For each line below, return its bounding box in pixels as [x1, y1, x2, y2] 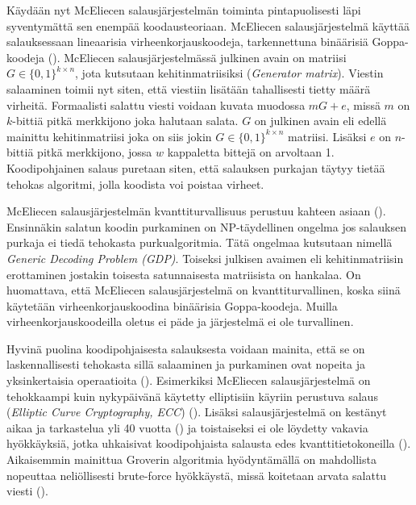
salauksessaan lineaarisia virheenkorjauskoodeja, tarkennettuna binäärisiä [6, 33, 368, 50]
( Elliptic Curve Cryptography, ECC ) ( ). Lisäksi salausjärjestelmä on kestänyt [6, 403, 387, 420]
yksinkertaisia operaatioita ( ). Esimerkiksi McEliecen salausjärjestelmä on [6, 372, 371, 389]
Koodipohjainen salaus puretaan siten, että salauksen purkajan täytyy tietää [6, 159, 385, 176]
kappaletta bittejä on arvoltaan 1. [167, 144, 335, 161]
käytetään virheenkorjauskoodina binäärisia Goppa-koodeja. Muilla [6, 297, 338, 314]
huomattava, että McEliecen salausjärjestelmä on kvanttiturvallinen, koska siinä [6, 282, 401, 298]
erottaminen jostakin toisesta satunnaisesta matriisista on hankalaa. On [6, 265, 361, 282]
